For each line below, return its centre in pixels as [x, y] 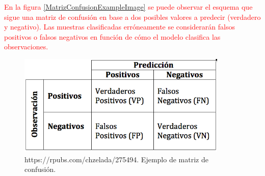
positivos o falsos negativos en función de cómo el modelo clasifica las [112, 36]
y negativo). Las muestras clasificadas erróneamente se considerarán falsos [120, 27]
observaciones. [26, 47]
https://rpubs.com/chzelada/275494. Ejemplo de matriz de [116, 159]
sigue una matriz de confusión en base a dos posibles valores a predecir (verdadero [132, 17]
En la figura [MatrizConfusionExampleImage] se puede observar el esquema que [128, 7]
